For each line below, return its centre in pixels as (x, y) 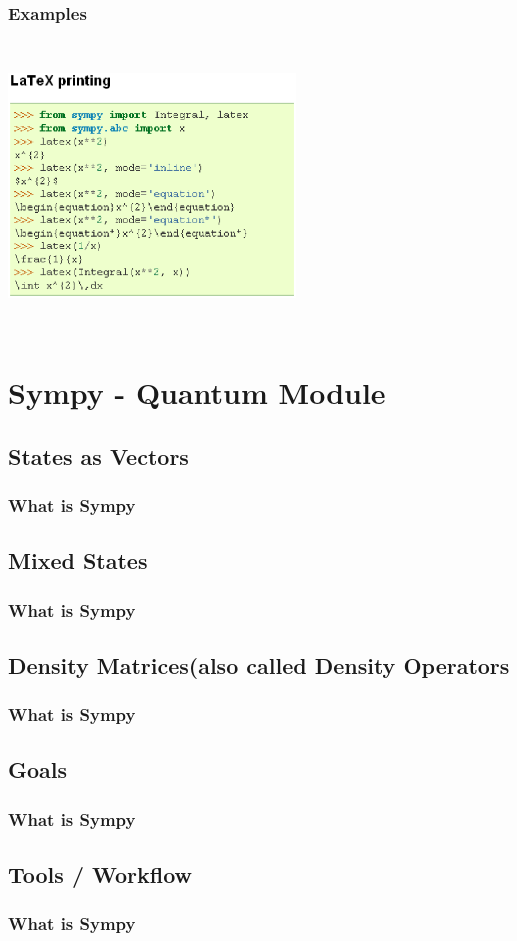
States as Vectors (98, 455)
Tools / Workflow (100, 874)
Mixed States (78, 560)
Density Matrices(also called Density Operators (259, 664)
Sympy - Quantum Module (197, 392)
